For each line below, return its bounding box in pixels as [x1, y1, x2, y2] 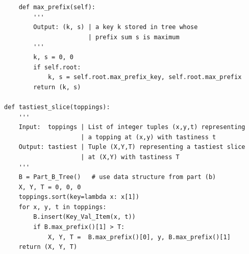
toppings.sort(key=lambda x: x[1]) [18, 193, 139, 201]
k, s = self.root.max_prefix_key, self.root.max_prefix [47, 73, 242, 81]
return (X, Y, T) [18, 243, 78, 251]
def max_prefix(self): [18, 4, 95, 11]
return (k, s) [33, 83, 81, 91]
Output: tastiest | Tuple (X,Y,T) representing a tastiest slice [18, 143, 245, 151]
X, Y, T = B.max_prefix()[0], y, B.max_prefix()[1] [47, 233, 231, 241]
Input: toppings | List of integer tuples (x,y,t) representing [18, 123, 245, 131]
